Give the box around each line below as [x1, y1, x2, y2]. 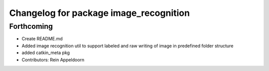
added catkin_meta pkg [21, 50, 70, 56]
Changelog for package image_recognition [9, 7, 190, 18]
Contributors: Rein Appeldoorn [21, 57, 85, 63]
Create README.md [21, 36, 63, 42]
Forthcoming [9, 22, 53, 31]
